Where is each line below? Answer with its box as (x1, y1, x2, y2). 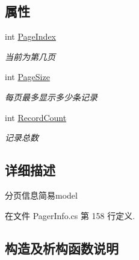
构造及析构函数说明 (5, 238, 119, 257)
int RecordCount (5, 111, 67, 123)
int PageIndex (5, 30, 56, 43)
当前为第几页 (5, 50, 55, 63)
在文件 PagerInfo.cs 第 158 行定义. (5, 209, 135, 221)
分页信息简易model (5, 188, 78, 201)
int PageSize (5, 70, 50, 83)
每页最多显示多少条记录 (5, 90, 97, 103)
